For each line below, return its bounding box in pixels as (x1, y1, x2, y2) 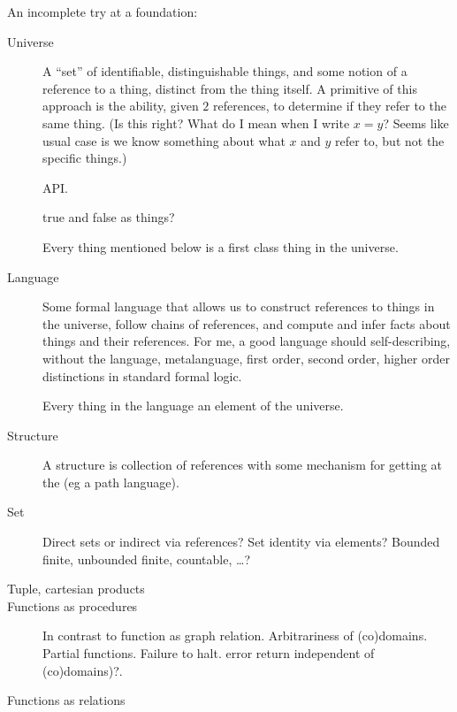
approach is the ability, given (42, 96, 199, 115)
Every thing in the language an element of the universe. (42, 396, 344, 415)
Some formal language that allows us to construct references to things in (42, 297, 435, 316)
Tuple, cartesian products (7, 579, 145, 598)
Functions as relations (7, 691, 126, 709)
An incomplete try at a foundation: (7, 3, 198, 20)
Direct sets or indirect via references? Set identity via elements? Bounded (42, 532, 440, 551)
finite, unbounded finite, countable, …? (42, 549, 250, 568)
